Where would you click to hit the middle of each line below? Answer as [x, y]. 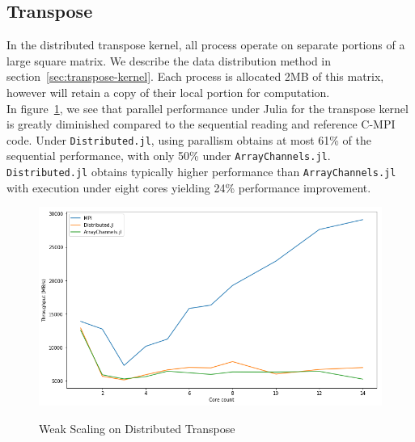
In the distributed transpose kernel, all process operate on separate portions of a [206, 45]
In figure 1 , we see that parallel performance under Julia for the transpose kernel [207, 108]
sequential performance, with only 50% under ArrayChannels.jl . [169, 156]
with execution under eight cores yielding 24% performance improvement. [189, 187]
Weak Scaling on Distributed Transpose [137, 428]
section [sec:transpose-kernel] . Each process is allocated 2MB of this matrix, [195, 76]
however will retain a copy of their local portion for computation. [168, 92]
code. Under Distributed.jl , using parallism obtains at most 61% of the [189, 139]
